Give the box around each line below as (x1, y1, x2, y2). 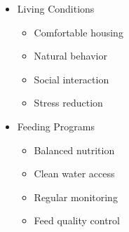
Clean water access (34, 166, 115, 181)
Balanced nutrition (34, 142, 115, 157)
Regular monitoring (34, 189, 118, 204)
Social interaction (34, 71, 109, 86)
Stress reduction (34, 95, 103, 110)
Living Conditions (17, 1, 95, 15)
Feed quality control (34, 213, 120, 228)
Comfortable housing (34, 25, 123, 39)
